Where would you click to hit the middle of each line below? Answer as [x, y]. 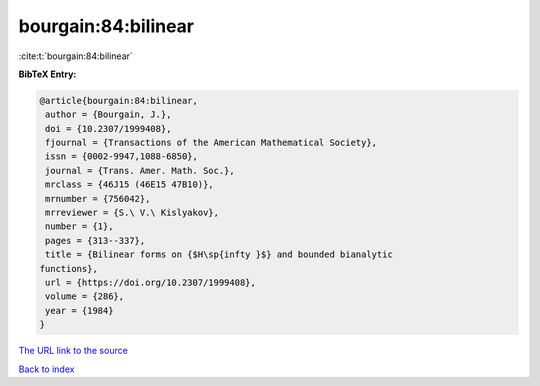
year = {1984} [79, 310]
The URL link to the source [73, 351]
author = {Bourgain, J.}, [108, 114]
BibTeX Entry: [47, 74]
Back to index [46, 369]
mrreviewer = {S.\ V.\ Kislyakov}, [132, 213]
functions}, [69, 268]
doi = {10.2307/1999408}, [108, 128]
